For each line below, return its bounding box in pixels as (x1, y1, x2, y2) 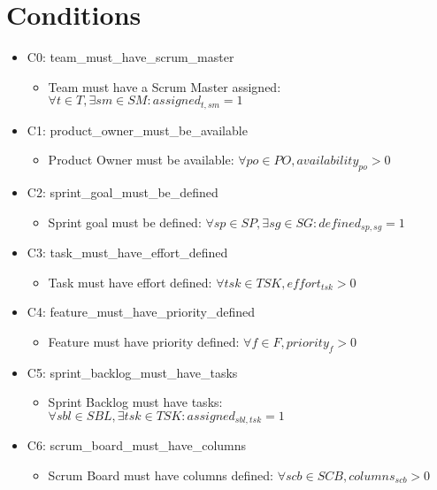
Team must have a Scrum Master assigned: (48, 77, 281, 96)
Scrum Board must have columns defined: (48, 466, 273, 485)
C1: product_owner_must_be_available (27, 120, 248, 139)
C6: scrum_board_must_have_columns (27, 436, 247, 455)
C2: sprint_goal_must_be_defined (27, 183, 218, 202)
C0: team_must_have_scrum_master (27, 48, 234, 66)
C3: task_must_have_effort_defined (27, 243, 228, 262)
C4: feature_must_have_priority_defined (27, 302, 256, 321)
